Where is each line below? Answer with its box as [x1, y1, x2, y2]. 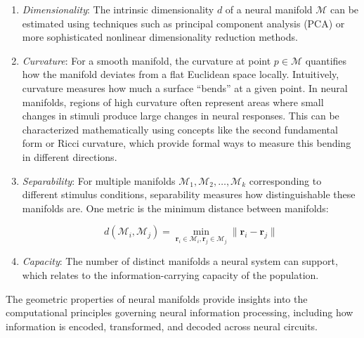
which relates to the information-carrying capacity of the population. [22, 268, 319, 282]
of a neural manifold [225, 2, 313, 16]
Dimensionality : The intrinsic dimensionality [22, 2, 214, 16]
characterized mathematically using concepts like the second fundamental [22, 122, 338, 136]
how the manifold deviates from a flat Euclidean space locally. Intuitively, [22, 67, 339, 82]
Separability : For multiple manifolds [22, 173, 176, 188]
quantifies [305, 53, 347, 67]
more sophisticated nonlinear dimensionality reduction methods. [22, 30, 298, 44]
